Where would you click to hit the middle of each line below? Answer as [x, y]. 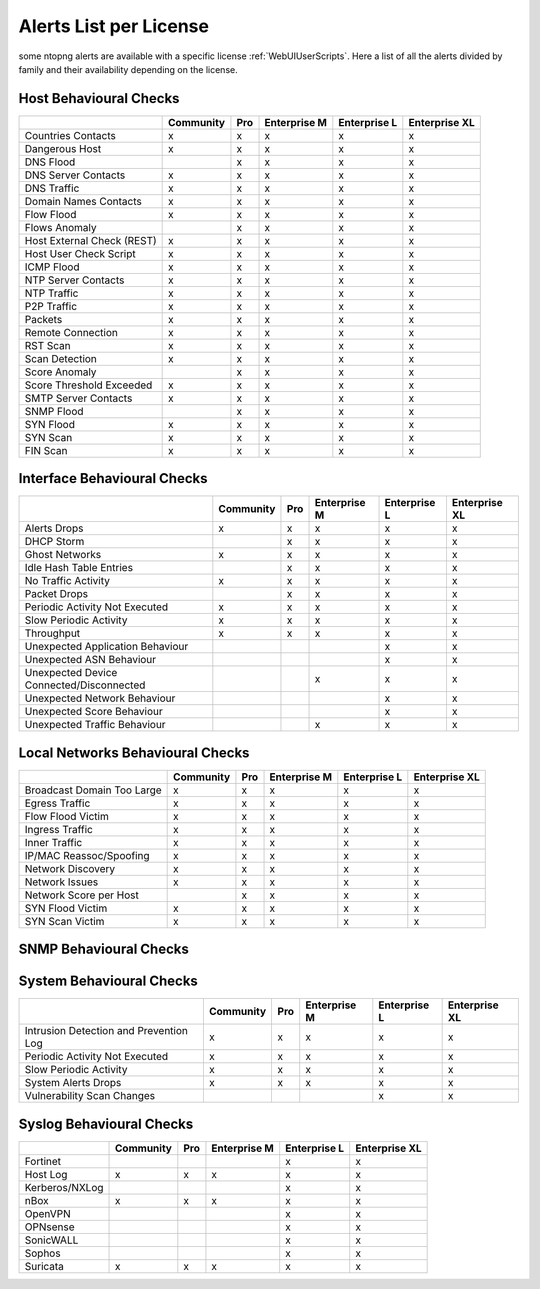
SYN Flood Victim [66, 908]
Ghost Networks [63, 555]
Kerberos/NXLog [64, 1187]
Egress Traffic [57, 803]
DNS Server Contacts [75, 175]
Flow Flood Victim [66, 816]
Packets [43, 319]
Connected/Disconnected [85, 685]
